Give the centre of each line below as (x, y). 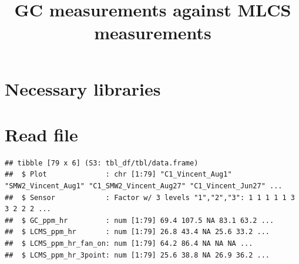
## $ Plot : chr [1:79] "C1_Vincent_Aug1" (118, 175)
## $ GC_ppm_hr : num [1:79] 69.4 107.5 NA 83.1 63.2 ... (140, 220)
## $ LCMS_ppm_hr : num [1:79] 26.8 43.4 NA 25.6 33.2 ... (137, 232)
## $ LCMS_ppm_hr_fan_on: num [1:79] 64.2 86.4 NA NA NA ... (129, 244)
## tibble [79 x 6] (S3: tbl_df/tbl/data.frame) (102, 163)
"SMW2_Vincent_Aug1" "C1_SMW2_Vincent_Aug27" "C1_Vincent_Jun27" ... (144, 186)
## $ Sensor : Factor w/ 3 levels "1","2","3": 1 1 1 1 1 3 (150, 197)
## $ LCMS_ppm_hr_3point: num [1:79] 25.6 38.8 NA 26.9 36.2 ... (137, 255)
